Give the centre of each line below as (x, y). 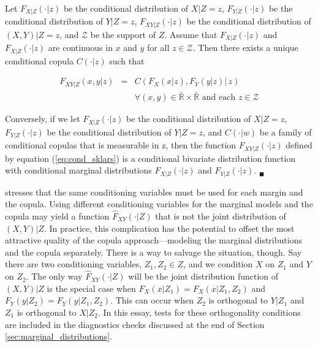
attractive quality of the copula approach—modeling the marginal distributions (153, 240)
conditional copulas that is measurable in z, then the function (121, 145)
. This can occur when (152, 300)
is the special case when (91, 288)
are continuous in (80, 48)
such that (127, 60)
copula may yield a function (57, 215)
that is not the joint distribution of (221, 215)
